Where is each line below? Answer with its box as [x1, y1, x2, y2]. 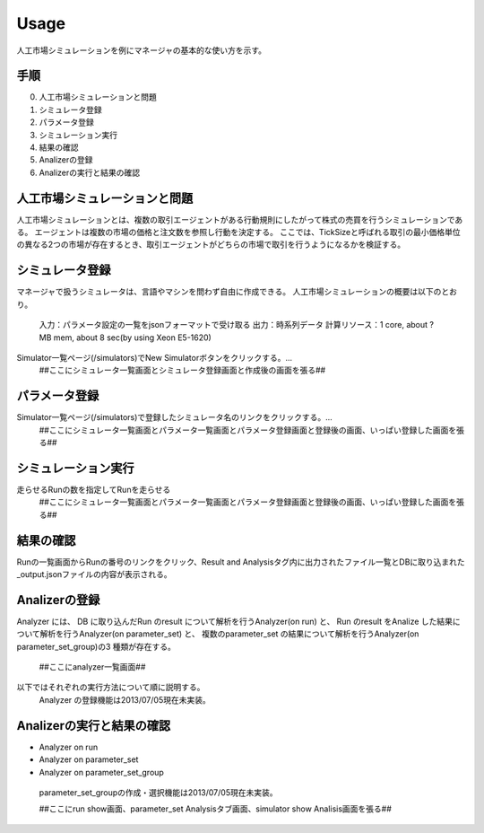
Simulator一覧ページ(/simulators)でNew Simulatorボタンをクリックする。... [16, 352, 293, 363]
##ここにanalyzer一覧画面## [39, 662, 146, 672]
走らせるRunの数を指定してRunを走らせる [16, 484, 171, 495]
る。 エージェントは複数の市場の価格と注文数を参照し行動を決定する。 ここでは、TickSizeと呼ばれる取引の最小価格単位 [16, 227, 461, 238]
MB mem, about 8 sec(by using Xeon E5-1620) [39, 332, 212, 343]
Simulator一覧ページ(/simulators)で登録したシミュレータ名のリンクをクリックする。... [16, 412, 333, 423]
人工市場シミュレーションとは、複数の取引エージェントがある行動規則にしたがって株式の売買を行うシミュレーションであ [16, 214, 463, 224]
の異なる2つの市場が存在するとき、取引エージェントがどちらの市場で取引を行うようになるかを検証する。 [16, 239, 406, 250]
